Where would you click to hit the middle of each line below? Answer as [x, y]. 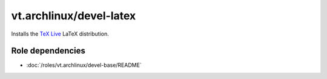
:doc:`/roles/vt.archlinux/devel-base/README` [84, 65]
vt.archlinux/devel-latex [74, 16]
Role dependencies [48, 51]
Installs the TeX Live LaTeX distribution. [60, 34]
